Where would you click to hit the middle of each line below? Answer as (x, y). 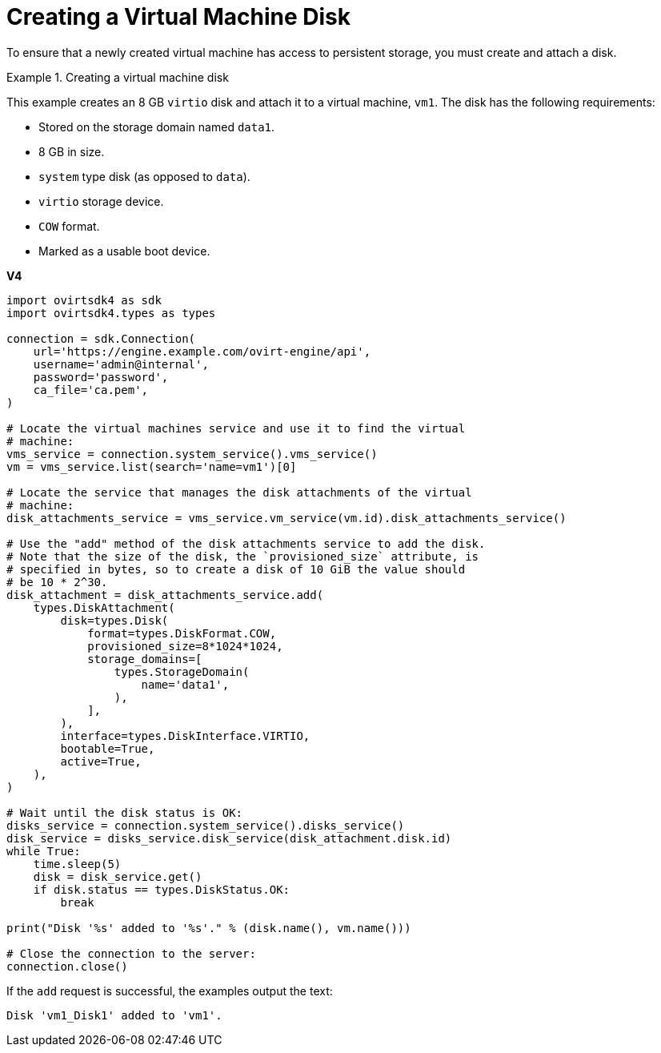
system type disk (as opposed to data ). (144, 176)
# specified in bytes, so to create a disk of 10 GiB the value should (236, 569)
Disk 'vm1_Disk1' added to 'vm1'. (114, 1015)
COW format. (69, 226)
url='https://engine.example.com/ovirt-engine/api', (202, 351)
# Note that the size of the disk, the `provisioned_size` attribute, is (243, 556)
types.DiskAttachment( (104, 607)
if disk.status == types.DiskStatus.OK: (162, 889)
